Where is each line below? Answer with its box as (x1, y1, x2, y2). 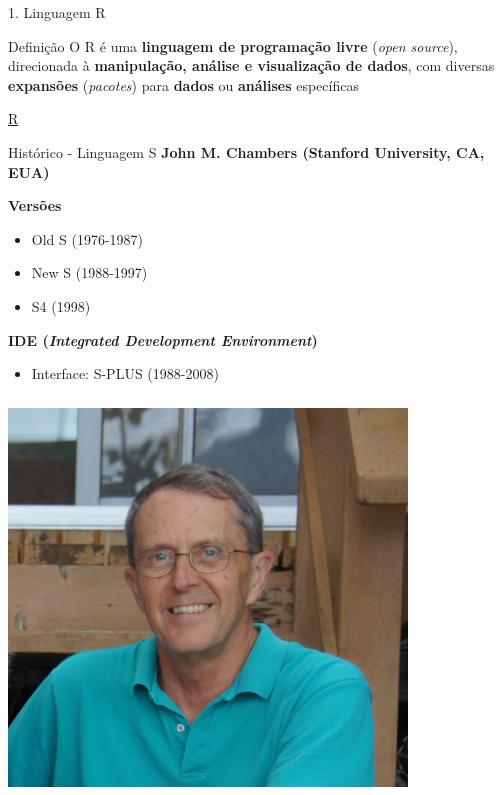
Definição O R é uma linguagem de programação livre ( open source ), (8, 35, 458, 56)
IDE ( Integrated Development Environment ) (8, 329, 318, 350)
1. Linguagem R (8, 2, 106, 22)
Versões (8, 195, 62, 216)
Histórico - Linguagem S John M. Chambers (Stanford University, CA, (8, 141, 485, 162)
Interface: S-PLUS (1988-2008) (31, 363, 219, 384)
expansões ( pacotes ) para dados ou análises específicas (8, 74, 359, 95)
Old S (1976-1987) (31, 228, 144, 249)
